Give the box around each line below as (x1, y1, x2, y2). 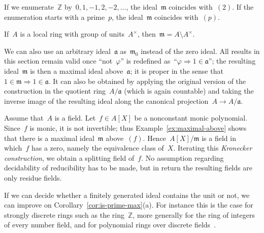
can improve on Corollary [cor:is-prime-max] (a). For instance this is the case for (4, 199, 253, 210)
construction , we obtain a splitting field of (4, 152, 135, 163)
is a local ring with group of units (20, 28, 125, 39)
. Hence (143, 132, 167, 143)
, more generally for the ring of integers (133, 209, 255, 220)
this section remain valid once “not (4, 55, 113, 66)
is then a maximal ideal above (30, 65, 123, 76)
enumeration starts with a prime (4, 11, 105, 22)
